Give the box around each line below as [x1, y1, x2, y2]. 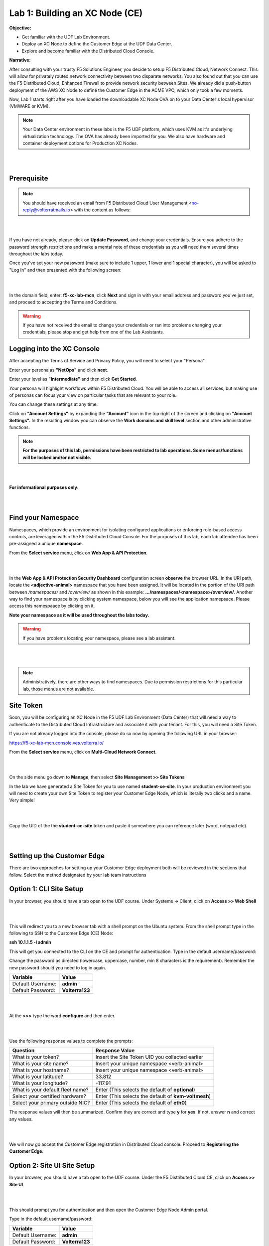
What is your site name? [12, 1060, 69, 1067]
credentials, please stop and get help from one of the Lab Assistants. [22, 329, 164, 335]
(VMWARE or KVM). [9, 103, 50, 109]
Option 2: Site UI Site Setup [9, 1161, 95, 1170]
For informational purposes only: [9, 484, 79, 490]
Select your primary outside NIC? [12, 1099, 90, 1106]
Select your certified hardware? [12, 1093, 87, 1100]
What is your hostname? [12, 1067, 69, 1074]
